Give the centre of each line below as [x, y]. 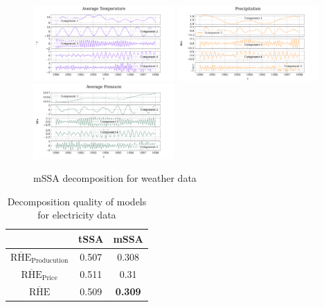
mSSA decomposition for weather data [115, 178]
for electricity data [77, 215]
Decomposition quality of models [77, 201]
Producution [50, 261]
